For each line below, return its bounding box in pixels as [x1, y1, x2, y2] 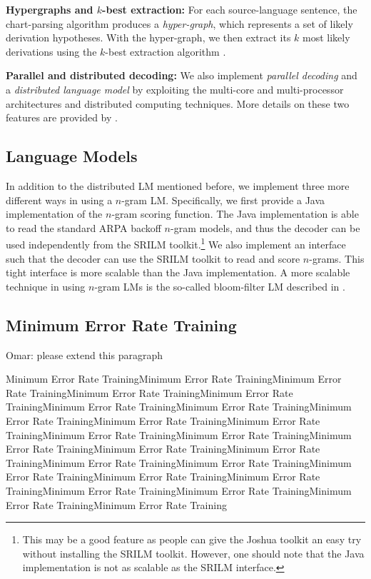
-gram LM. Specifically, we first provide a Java [121, 192, 325, 207]
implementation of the [6, 206, 103, 221]
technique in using [6, 278, 86, 293]
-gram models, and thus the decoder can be [171, 220, 360, 235]
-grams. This [309, 251, 365, 266]
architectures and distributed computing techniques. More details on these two [6, 96, 350, 111]
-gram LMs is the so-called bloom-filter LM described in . [94, 278, 345, 293]
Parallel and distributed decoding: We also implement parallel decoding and [6, 68, 357, 83]
